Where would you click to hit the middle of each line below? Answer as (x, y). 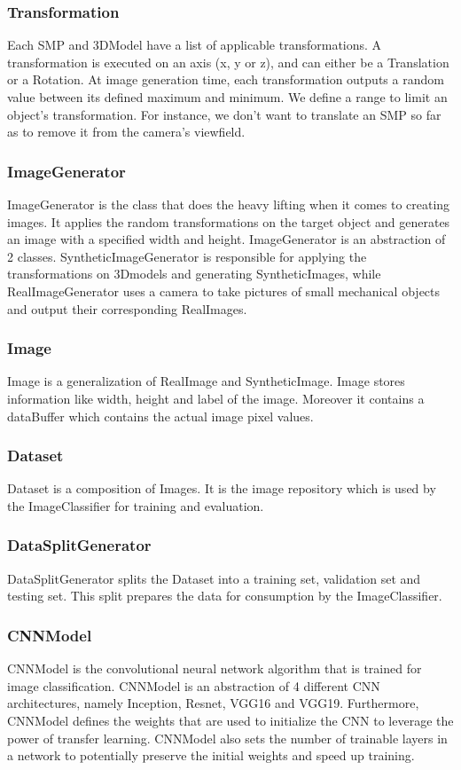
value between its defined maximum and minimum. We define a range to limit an (227, 97)
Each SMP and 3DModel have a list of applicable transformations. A (195, 45)
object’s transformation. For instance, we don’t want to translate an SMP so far (224, 114)
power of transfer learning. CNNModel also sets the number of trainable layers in (227, 738)
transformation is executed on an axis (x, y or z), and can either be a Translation (228, 62)
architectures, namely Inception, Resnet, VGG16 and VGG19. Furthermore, (213, 703)
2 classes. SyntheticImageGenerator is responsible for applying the (187, 256)
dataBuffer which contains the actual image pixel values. (160, 416)
